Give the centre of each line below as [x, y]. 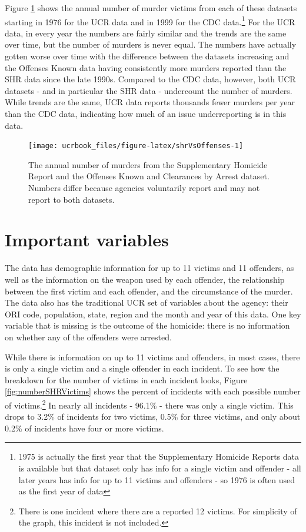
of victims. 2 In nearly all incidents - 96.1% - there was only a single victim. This [149, 404]
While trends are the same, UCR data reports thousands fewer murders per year [150, 102]
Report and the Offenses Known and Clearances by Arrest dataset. [149, 176]
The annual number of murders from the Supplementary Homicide [148, 164]
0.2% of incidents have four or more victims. [84, 428]
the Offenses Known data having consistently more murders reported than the [146, 67]
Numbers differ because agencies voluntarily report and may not [144, 188]
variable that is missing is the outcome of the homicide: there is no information [147, 325]
